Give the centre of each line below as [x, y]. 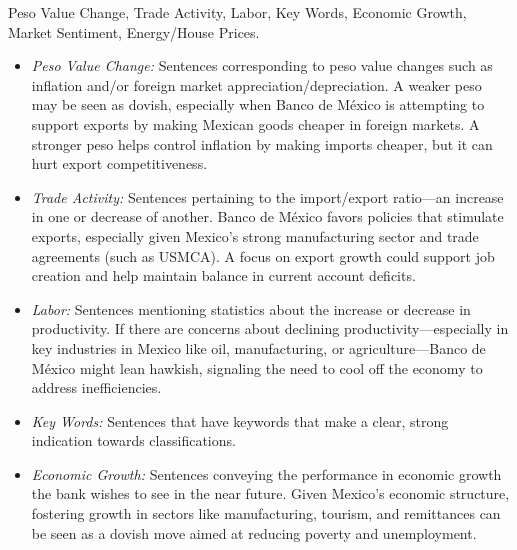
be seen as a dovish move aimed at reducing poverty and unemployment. [254, 532]
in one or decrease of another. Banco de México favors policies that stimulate [267, 216]
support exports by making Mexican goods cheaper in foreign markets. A [255, 123]
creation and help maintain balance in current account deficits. [223, 275]
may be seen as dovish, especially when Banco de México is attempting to [258, 104]
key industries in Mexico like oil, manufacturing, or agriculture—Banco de [258, 347]
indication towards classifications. [133, 440]
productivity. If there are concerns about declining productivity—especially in [270, 328]
